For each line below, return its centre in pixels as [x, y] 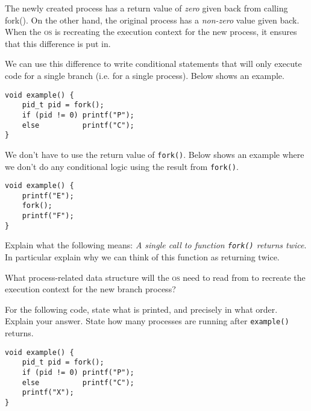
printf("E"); [48, 196]
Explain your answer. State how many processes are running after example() [147, 321]
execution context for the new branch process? [90, 289]
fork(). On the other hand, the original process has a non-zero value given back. [152, 20]
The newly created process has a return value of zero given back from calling [146, 8]
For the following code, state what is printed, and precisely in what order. [141, 309]
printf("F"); [48, 216]
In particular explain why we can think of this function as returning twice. [142, 257]
